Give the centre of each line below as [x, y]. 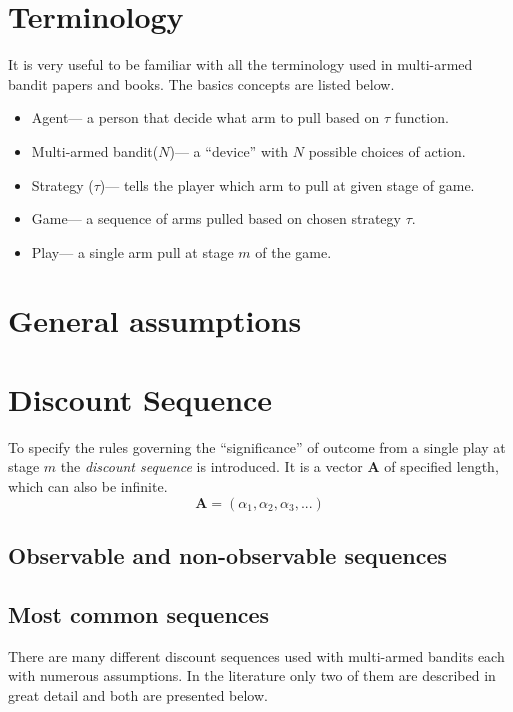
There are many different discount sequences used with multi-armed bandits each [256, 655]
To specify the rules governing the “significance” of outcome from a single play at [257, 446]
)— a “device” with [229, 150]
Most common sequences [139, 613]
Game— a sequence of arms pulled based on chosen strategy [216, 218]
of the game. [293, 251]
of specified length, [441, 466]
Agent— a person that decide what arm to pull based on [205, 117]
